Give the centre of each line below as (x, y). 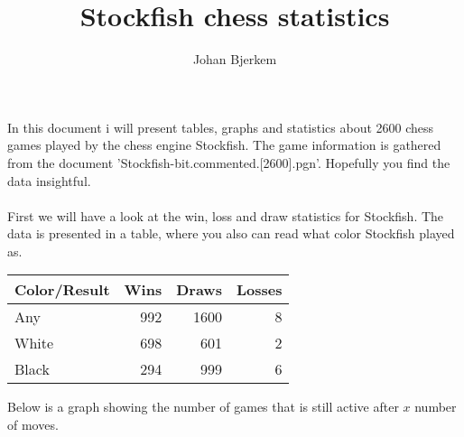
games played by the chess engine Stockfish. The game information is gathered (224, 145)
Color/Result (62, 290)
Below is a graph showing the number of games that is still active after (203, 407)
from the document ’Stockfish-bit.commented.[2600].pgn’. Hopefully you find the (229, 162)
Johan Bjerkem (235, 59)
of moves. (33, 425)
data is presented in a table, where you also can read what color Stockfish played (231, 233)
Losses (259, 290)
